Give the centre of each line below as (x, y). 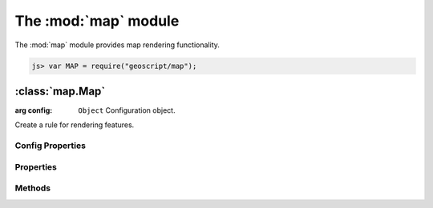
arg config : (34, 110)
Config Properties (50, 146)
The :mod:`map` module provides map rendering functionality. (117, 45)
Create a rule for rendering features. (75, 125)
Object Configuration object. (127, 110)
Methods (33, 188)
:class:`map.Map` (60, 91)
